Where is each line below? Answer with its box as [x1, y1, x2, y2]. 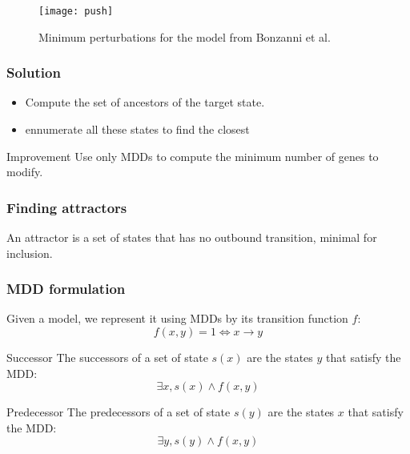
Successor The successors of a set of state [6, 349, 208, 366]
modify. [6, 163, 43, 180]
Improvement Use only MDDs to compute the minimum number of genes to [6, 147, 379, 164]
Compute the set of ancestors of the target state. [25, 94, 265, 110]
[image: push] [38, 6, 114, 17]
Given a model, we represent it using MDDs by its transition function [6, 310, 348, 327]
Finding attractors [6, 197, 127, 217]
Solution [6, 62, 61, 82]
